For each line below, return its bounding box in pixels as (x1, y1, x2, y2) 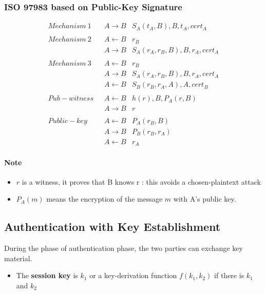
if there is (214, 270, 244, 281)
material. (4, 252, 32, 263)
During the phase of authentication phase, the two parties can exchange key (4, 243, 243, 253)
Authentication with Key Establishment (4, 219, 221, 234)
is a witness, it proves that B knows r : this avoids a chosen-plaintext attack (22, 176, 261, 187)
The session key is (16, 270, 78, 281)
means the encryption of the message (46, 193, 163, 204)
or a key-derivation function (89, 270, 177, 281)
